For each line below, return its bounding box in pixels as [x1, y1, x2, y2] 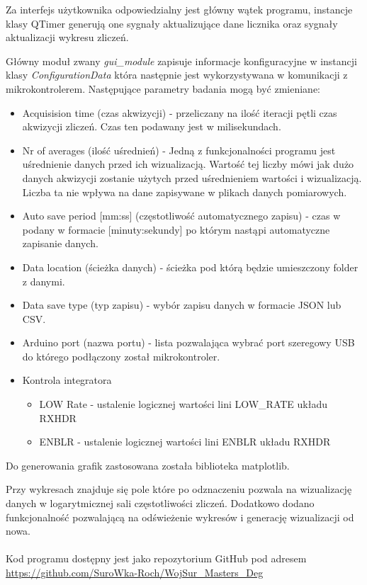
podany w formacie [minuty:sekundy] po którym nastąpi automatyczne [22, 222, 330, 237]
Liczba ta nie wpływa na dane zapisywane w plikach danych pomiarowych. [22, 184, 347, 199]
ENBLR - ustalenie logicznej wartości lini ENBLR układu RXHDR [39, 434, 331, 449]
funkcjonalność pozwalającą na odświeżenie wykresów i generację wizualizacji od [6, 509, 354, 524]
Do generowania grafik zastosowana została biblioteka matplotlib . [6, 458, 290, 472]
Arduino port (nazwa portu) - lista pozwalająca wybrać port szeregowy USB [22, 335, 355, 350]
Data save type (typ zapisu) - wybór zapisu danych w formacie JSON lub [22, 297, 341, 312]
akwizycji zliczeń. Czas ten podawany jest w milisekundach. [22, 119, 281, 134]
